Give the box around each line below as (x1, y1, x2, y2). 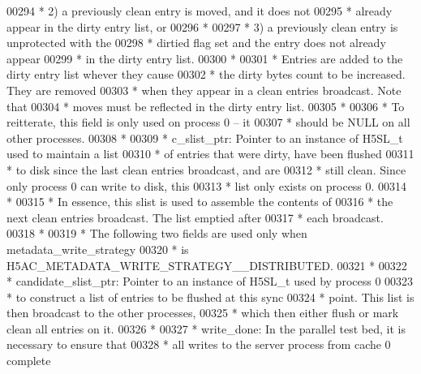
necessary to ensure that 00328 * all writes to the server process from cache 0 (6, 336, 391, 353)
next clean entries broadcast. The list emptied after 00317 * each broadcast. (6, 208, 384, 226)
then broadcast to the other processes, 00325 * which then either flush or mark (6, 304, 399, 321)
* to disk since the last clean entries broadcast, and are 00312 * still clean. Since (6, 161, 406, 178)
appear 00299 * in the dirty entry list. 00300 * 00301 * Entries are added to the (6, 49, 403, 67)
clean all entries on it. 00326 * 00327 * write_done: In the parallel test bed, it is (6, 320, 406, 337)
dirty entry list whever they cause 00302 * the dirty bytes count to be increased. (6, 66, 406, 83)
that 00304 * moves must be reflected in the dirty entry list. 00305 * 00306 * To (6, 97, 405, 114)
